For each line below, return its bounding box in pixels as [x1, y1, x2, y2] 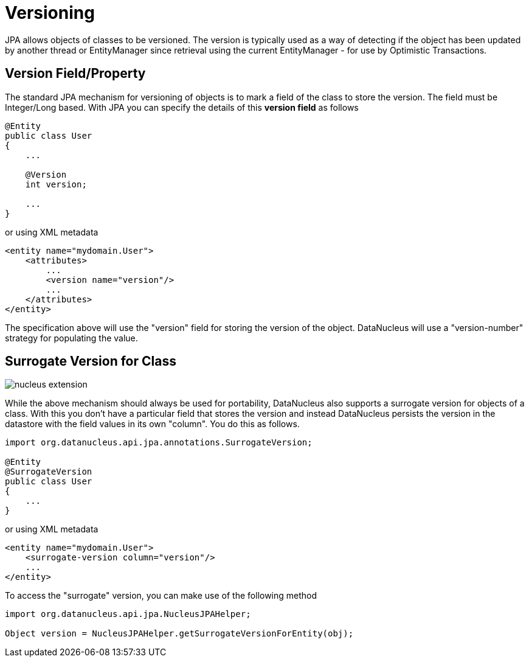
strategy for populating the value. [5, 332, 138, 343]
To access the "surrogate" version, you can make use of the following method [5, 590, 317, 601]
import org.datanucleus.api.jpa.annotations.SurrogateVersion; [5, 437, 313, 448]
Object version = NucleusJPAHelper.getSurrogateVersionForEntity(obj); [5, 629, 354, 639]
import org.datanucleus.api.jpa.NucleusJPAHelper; [5, 609, 251, 619]
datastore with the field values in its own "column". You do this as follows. [5, 419, 300, 430]
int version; [25, 179, 87, 189]
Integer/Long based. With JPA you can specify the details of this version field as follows [5, 102, 359, 113]
